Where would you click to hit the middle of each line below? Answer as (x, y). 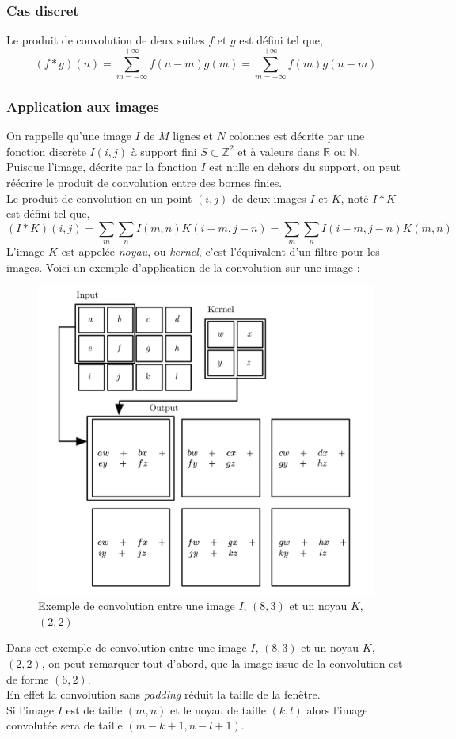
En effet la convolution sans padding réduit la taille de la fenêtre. (163, 694)
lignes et (193, 136)
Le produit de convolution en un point (99, 198)
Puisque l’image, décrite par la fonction (102, 167)
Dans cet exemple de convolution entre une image (127, 648)
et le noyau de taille (218, 709)
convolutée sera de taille (65, 725)
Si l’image (30, 709)
